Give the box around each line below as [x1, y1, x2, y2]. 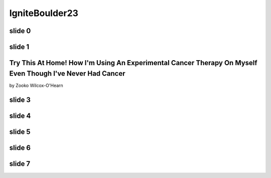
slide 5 [9, 127, 31, 136]
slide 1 [9, 43, 30, 51]
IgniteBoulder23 [9, 8, 79, 19]
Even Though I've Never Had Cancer [9, 69, 125, 78]
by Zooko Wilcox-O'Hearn [9, 82, 64, 88]
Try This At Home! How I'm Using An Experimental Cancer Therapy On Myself [9, 59, 258, 67]
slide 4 [9, 111, 31, 120]
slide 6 [9, 143, 31, 152]
